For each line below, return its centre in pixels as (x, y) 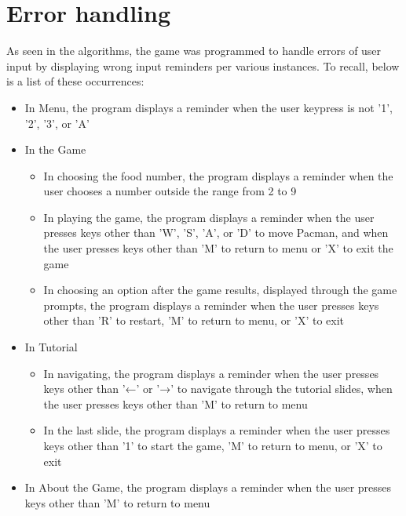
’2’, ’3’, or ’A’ (57, 123)
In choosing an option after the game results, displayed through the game (220, 290)
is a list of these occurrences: (75, 81)
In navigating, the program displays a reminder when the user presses (211, 373)
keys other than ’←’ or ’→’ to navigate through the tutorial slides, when (218, 389)
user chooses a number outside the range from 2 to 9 (170, 191)
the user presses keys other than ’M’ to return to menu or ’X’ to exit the (218, 248)
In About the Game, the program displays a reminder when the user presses (208, 487)
